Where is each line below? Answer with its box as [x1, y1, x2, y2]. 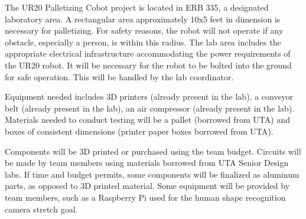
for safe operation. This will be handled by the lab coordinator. [5, 70, 234, 83]
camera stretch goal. [5, 202, 78, 215]
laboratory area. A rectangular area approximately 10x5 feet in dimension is [5, 12, 281, 25]
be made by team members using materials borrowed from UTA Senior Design [5, 156, 289, 169]
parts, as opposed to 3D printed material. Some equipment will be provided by [5, 179, 290, 192]
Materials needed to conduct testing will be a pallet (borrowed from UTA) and [5, 113, 290, 126]
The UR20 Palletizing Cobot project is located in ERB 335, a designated [5, 1, 269, 13]
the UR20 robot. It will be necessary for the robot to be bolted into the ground [5, 58, 292, 71]
